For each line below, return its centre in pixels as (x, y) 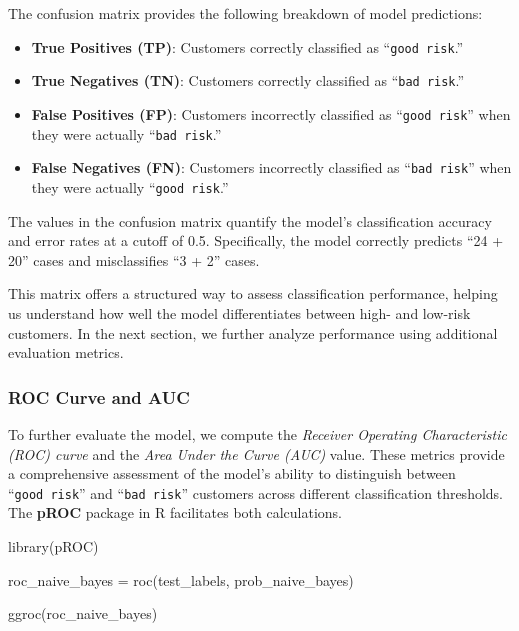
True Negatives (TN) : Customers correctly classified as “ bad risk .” (248, 80)
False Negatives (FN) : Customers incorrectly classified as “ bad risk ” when (271, 167)
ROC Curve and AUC (99, 396)
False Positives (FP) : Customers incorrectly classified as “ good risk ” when (271, 113)
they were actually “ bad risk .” (126, 133)
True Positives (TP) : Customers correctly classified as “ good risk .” (247, 46)
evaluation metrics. (66, 352)
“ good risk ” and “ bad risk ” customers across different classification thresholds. (256, 492)
